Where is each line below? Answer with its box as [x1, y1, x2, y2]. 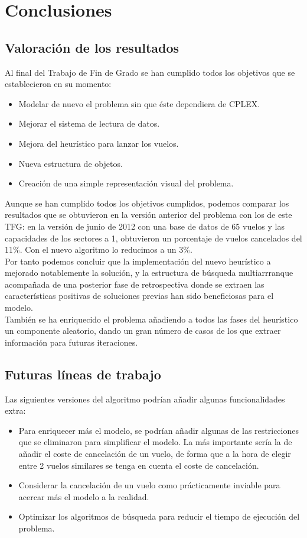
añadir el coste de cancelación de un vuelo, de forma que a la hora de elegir [18, 447, 291, 460]
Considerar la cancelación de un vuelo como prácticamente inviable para [18, 479, 280, 491]
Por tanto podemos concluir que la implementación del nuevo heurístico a [5, 254, 271, 267]
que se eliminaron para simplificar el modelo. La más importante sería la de [18, 436, 292, 448]
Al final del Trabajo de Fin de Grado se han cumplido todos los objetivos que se [5, 66, 295, 78]
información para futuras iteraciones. [5, 336, 138, 348]
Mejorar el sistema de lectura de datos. [18, 117, 160, 130]
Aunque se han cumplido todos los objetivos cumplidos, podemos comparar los [5, 196, 289, 209]
